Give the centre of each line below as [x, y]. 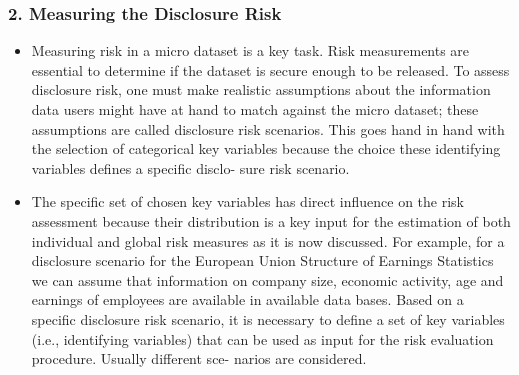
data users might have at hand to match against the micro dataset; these [255, 109]
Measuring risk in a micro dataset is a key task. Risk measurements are [250, 50]
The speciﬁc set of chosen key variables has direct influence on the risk [247, 201]
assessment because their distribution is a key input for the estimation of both [271, 220]
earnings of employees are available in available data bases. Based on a [247, 299]
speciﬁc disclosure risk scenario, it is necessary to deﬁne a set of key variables [268, 318]
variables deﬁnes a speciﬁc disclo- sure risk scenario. [190, 167]
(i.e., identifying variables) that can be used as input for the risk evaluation [262, 338]
